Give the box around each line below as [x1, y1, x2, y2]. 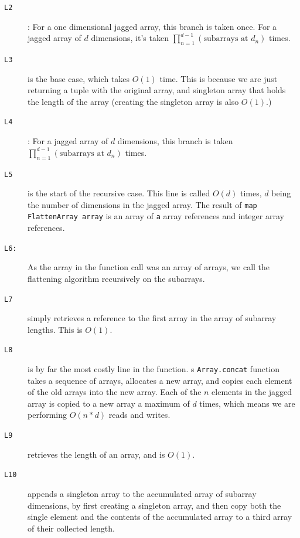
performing [28, 408, 67, 421]
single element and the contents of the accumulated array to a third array [28, 510, 292, 523]
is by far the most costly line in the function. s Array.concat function [28, 363, 280, 375]
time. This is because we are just [159, 72, 278, 84]
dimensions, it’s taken [91, 32, 169, 44]
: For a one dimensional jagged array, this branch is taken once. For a [28, 20, 277, 32]
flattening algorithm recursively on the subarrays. [28, 272, 205, 284]
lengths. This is [28, 323, 83, 335]
